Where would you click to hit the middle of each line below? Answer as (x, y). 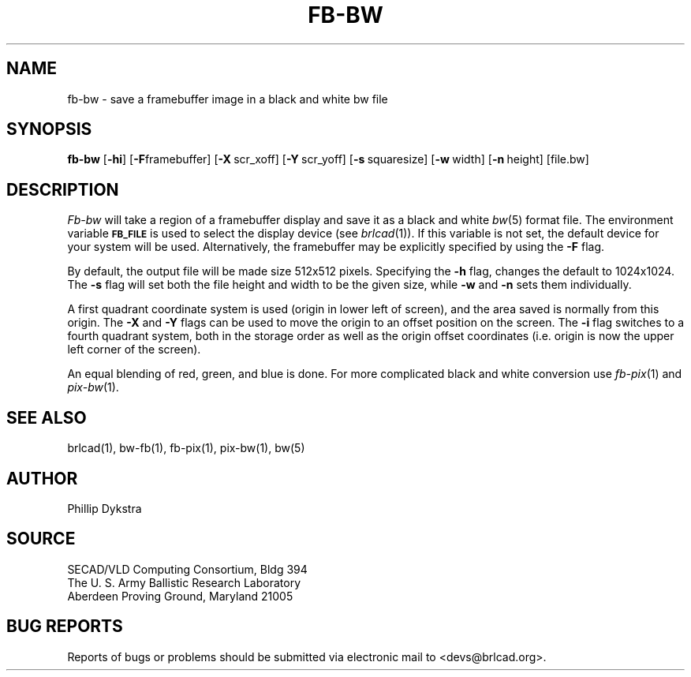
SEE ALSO (47, 417)
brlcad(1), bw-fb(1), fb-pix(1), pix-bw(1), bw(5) (186, 448)
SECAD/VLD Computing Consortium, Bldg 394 (187, 569)
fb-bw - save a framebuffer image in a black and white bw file (228, 99)
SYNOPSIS (49, 129)
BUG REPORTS (65, 627)
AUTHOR (42, 478)
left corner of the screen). (134, 350)
